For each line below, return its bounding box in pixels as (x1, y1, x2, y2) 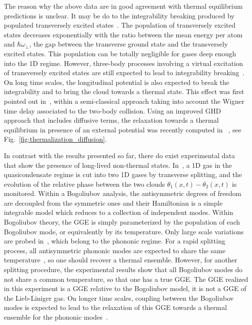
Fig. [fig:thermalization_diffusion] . (4, 134, 107, 144)
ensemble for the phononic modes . (4, 312, 108, 322)
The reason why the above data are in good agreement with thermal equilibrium (4, 1, 243, 11)
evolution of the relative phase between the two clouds (4, 179, 165, 189)
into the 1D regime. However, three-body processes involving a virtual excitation (4, 58, 243, 68)
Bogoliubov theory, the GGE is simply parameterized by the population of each (4, 217, 240, 227)
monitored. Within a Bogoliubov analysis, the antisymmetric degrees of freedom (4, 188, 241, 198)
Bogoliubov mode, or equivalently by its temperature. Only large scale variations (4, 226, 244, 236)
